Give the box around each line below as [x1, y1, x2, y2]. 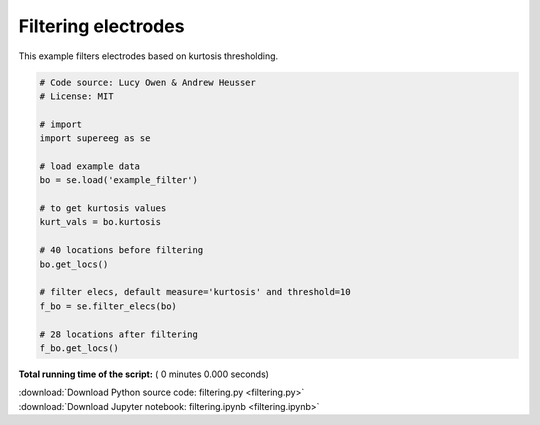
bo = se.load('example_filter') [39, 175, 199, 186]
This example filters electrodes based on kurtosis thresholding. [18, 50, 279, 62]
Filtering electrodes [18, 15, 185, 37]
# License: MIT [39, 90, 114, 102]
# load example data [39, 160, 140, 172]
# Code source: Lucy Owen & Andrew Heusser [39, 76, 257, 88]
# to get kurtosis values [39, 203, 167, 214]
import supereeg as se [39, 133, 151, 144]
